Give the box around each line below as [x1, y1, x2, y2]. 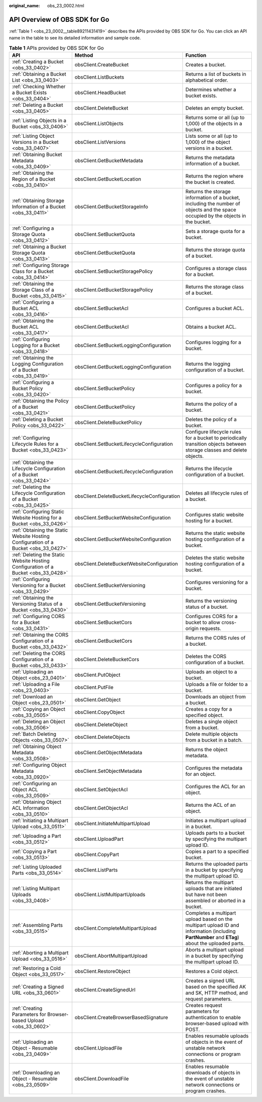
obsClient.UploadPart [74, 835, 124, 842]
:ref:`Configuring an [12, 780, 57, 787]
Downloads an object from [185, 693, 246, 700]
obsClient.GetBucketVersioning [74, 601, 146, 607]
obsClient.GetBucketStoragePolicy [74, 286, 153, 293]
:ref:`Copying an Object [12, 706, 65, 713]
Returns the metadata [185, 154, 235, 161]
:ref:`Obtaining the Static [12, 527, 68, 534]
